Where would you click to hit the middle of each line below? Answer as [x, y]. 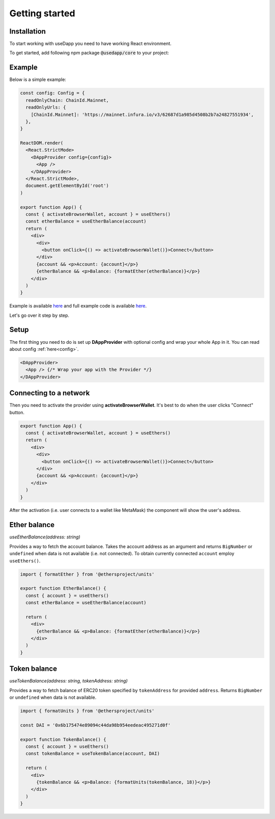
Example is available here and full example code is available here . [78, 306]
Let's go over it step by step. [39, 315]
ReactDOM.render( [42, 143]
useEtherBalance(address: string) [45, 537]
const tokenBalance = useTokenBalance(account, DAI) [93, 754]
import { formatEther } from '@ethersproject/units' [87, 574]
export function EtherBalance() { [63, 589]
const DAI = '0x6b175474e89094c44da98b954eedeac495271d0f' [95, 725]
